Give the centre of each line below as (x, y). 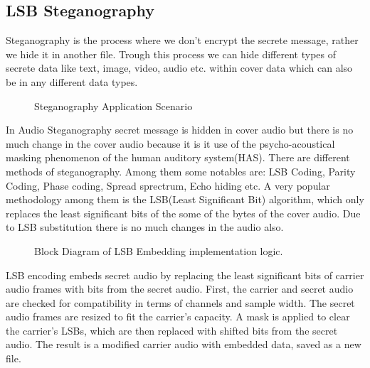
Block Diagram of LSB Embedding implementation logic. (159, 250)
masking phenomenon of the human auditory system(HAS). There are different (178, 157)
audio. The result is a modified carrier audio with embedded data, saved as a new (184, 344)
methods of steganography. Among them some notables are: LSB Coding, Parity (181, 171)
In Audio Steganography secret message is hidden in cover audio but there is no (180, 130)
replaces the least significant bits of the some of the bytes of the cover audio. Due (183, 213)
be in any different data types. (72, 81)
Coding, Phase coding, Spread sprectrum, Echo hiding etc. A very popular (168, 185)
